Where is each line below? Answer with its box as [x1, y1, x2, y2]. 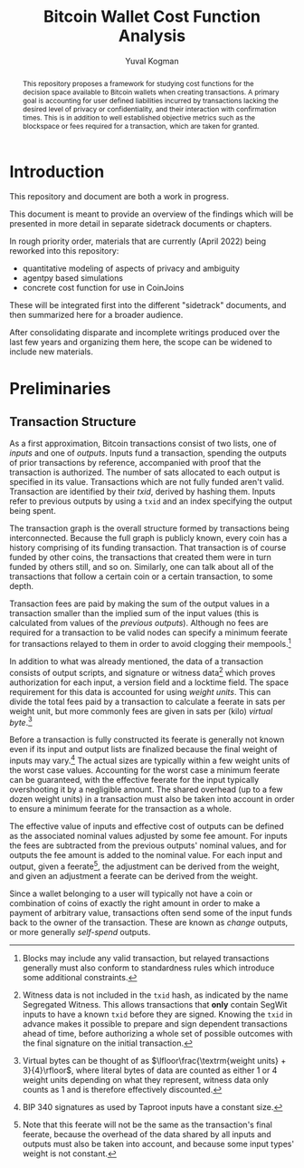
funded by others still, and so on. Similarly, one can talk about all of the [9, 562, 274, 573]
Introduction [9, 161, 105, 182]
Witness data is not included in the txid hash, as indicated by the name [22, 989, 289, 1000]
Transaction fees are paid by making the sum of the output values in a [9, 598, 270, 609]
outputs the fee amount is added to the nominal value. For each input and [9, 850, 283, 861]
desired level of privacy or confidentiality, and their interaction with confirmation [22, 104, 277, 114]
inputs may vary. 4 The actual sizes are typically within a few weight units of [9, 754, 290, 767]
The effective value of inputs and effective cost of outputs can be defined [9, 821, 284, 832]
